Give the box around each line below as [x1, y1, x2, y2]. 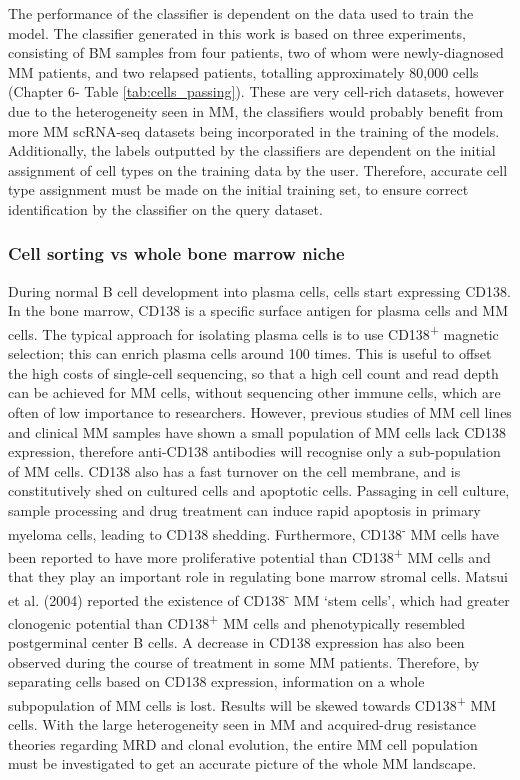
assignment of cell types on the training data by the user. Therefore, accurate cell [8, 159, 508, 180]
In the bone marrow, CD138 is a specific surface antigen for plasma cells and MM [8, 300, 509, 321]
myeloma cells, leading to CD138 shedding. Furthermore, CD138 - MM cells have [8, 520, 499, 544]
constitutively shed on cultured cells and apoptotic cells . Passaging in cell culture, [8, 480, 510, 501]
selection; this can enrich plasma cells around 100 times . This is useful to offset [8, 343, 492, 364]
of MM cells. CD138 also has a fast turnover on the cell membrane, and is [8, 460, 461, 481]
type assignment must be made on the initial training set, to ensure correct [8, 179, 469, 200]
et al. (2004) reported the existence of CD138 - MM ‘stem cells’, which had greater [8, 586, 510, 610]
